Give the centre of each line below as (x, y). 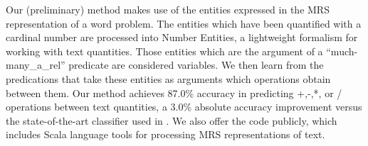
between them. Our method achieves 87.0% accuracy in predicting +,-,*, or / (174, 92)
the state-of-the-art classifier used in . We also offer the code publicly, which (172, 120)
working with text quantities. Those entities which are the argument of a (164, 51)
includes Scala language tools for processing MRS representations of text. (165, 134)
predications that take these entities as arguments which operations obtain (168, 78)
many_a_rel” (36, 65)
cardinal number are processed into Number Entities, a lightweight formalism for (182, 37)
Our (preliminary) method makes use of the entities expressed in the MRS (168, 9)
